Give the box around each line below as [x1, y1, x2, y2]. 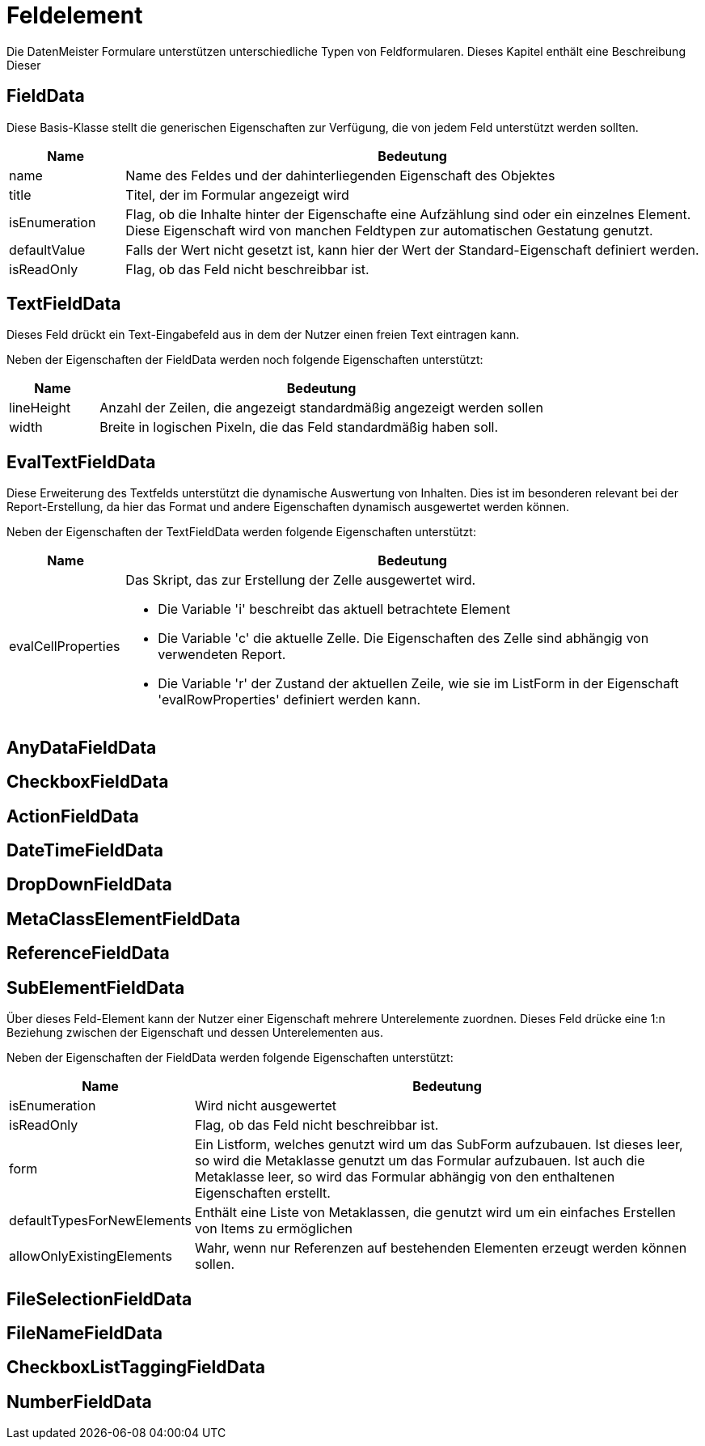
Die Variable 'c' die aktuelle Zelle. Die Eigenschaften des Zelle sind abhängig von [158, 630, 649, 647]
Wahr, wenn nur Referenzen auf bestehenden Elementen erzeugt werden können [194, 1240, 687, 1257]
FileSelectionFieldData [6, 1288, 192, 1309]
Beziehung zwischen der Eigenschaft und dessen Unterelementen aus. [6, 1025, 383, 1040]
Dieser [6, 57, 41, 72]
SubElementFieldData [6, 977, 185, 998]
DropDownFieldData [6, 874, 172, 895]
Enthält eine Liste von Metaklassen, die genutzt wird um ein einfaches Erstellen [194, 1204, 676, 1221]
